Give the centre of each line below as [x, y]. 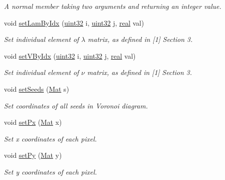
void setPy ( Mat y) [33, 155]
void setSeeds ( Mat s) [37, 89]
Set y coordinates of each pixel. [50, 171]
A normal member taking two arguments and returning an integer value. [113, 6]
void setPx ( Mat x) [33, 122]
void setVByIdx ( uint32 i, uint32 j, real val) [70, 55]
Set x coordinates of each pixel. [50, 138]
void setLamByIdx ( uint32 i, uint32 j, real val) [74, 22]
